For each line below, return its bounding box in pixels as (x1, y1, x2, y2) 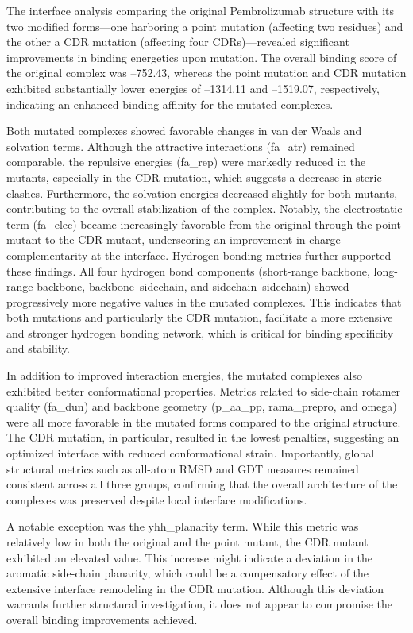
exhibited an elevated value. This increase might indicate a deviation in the (6, 549, 373, 565)
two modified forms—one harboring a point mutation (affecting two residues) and (6, 17, 403, 34)
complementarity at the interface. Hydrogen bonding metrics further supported (6, 246, 392, 263)
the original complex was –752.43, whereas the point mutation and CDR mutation (6, 64, 407, 81)
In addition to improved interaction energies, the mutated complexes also (6, 367, 362, 384)
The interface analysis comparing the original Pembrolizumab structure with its (6, 2, 395, 18)
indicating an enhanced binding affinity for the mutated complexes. (6, 95, 334, 112)
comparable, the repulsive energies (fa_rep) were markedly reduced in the (6, 153, 366, 170)
